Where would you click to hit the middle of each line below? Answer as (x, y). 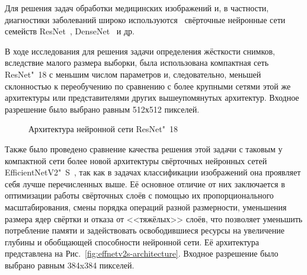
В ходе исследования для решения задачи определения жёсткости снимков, (140, 51)
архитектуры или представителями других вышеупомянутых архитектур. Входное (152, 97)
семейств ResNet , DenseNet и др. (70, 31)
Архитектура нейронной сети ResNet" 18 (103, 129)
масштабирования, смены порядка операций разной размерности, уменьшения (146, 207)
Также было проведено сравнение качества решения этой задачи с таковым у (144, 148)
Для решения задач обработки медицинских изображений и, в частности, (137, 8)
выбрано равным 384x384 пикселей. (70, 265)
